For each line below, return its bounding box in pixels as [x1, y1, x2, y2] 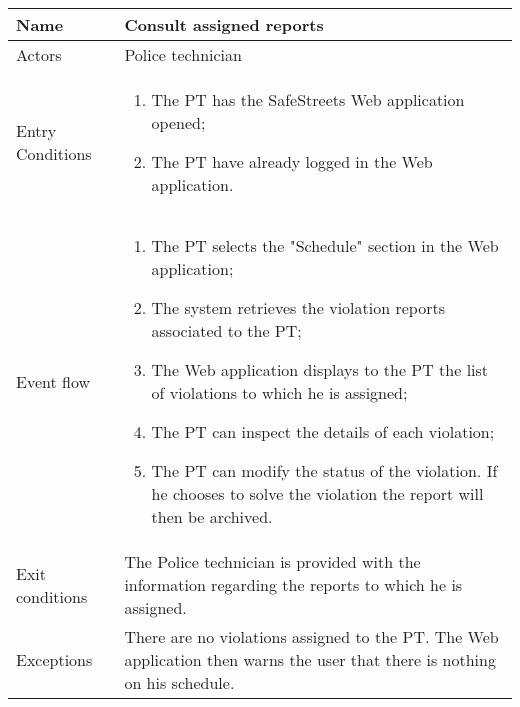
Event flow [16, 369, 91, 393]
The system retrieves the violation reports [151, 296, 445, 319]
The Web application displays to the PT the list [151, 358, 489, 381]
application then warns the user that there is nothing [124, 648, 496, 671]
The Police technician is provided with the [124, 550, 421, 573]
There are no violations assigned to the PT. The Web [124, 625, 499, 648]
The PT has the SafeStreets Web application [151, 88, 465, 111]
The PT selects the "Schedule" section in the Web [151, 234, 499, 257]
